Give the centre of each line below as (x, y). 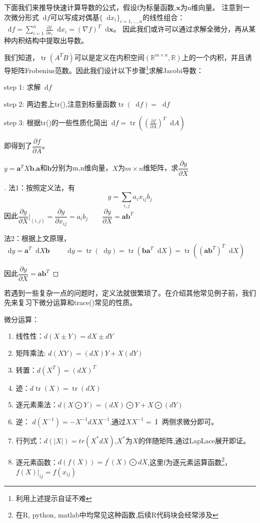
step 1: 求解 (22, 87)
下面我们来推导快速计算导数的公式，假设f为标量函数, (90, 7)
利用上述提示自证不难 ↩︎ (54, 498)
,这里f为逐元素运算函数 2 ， (190, 461)
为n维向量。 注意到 (211, 7)
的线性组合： (164, 17)
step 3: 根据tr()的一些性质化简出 (56, 122)
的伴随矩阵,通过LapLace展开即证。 (194, 440)
